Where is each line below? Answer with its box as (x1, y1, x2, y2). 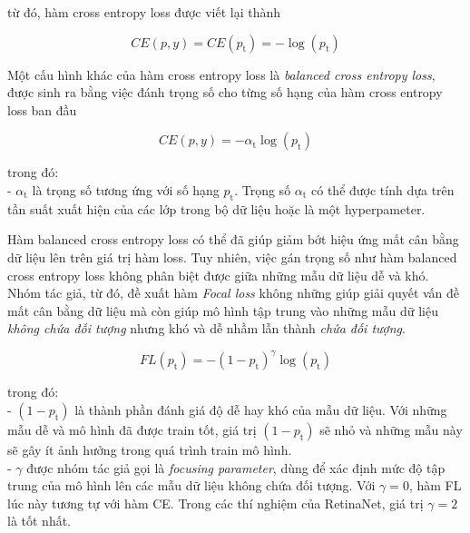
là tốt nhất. (7, 511, 72, 530)
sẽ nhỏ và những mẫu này (319, 420, 463, 439)
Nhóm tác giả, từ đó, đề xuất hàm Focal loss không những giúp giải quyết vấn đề (7, 283, 460, 302)
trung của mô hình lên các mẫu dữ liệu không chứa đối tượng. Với (7, 476, 376, 495)
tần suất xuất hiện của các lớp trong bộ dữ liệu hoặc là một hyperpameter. (7, 199, 426, 218)
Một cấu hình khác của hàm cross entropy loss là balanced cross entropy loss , (7, 64, 436, 84)
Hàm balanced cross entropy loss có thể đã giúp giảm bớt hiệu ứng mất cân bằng (7, 230, 459, 249)
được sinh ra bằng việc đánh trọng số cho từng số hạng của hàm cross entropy (7, 83, 443, 102)
